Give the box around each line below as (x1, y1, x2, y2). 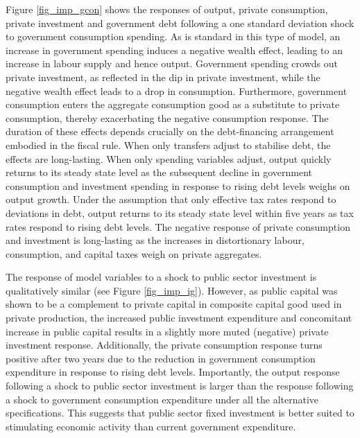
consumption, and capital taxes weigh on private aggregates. (6, 246, 262, 261)
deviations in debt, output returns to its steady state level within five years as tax (6, 205, 354, 220)
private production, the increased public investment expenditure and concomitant (6, 310, 352, 325)
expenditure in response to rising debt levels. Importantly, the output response (6, 365, 340, 379)
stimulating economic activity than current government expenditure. (6, 419, 296, 433)
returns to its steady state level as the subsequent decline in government (6, 165, 312, 179)
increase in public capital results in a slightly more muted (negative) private (6, 324, 329, 338)
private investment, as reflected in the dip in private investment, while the (6, 69, 320, 84)
